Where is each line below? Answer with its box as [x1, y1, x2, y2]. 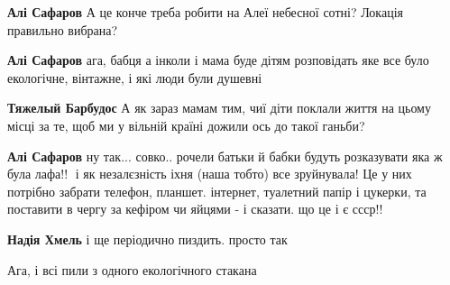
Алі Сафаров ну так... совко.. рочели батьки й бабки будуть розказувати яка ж [7, 146, 443, 165]
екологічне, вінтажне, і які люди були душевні [7, 68, 262, 87]
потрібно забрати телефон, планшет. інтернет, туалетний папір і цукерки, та [7, 181, 427, 200]
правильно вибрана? [7, 20, 118, 39]
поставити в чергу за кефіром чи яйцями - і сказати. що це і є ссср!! [7, 199, 383, 218]
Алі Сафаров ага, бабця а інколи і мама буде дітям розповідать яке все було [7, 51, 429, 69]
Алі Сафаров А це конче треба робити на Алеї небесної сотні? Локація [7, 3, 403, 21]
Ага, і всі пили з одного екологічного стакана [7, 260, 257, 279]
